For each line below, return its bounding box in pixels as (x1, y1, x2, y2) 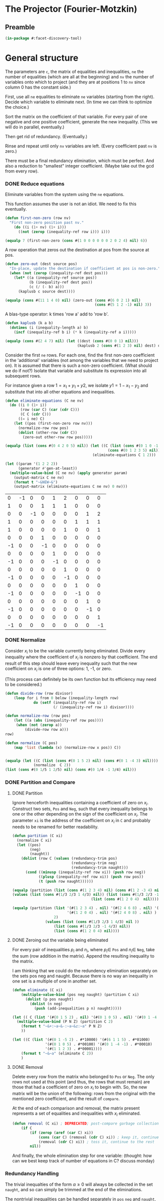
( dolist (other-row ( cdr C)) (18, 430, 78, 435)
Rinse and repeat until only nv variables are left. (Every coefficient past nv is (5, 143, 157, 149)
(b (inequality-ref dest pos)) (29, 280, 93, 285)
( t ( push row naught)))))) (38, 879, 94, 884)
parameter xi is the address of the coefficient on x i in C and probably (12, 817, 151, 824)
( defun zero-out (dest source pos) (5, 262, 78, 266)
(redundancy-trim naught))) (71, 865, 128, 870)
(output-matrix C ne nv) (14, 475, 64, 480)
